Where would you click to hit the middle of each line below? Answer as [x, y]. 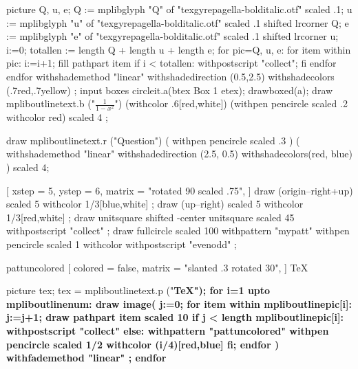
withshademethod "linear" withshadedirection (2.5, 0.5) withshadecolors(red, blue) [179, 154]
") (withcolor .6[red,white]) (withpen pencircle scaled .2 [231, 103]
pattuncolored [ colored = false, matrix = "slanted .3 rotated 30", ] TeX [157, 267]
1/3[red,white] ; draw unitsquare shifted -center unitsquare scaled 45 [150, 217]
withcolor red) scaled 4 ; [57, 117]
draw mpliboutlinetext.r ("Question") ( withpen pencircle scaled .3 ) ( [153, 140]
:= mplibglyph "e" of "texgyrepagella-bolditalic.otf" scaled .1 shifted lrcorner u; [172, 36]
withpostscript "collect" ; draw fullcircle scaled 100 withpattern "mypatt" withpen [178, 231]
